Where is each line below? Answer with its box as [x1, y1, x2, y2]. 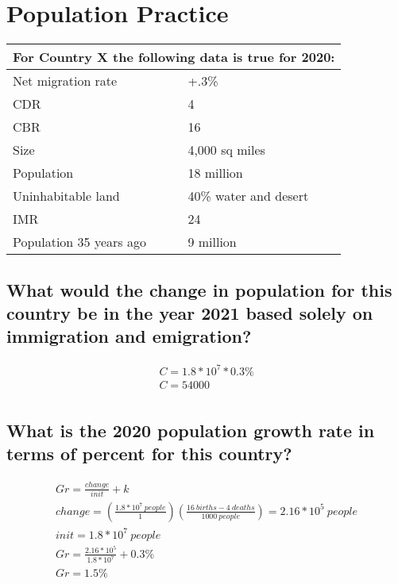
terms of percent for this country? [6, 441, 292, 466]
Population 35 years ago [13, 232, 146, 252]
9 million [187, 232, 237, 252]
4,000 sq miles [187, 140, 265, 159]
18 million [187, 163, 243, 182]
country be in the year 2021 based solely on [6, 300, 373, 325]
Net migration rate [13, 71, 118, 90]
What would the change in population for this [6, 277, 392, 302]
